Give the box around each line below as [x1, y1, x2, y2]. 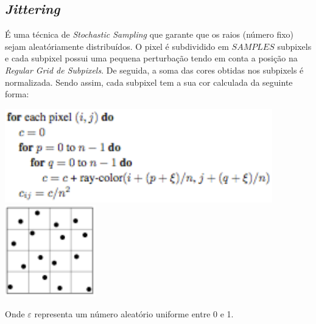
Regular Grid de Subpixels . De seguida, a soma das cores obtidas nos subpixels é [5, 63, 304, 76]
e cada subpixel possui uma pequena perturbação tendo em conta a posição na [5, 52, 298, 64]
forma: [5, 88, 29, 100]
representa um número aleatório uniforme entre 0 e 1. [34, 307, 234, 320]
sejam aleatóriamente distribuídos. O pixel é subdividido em [5, 40, 229, 52]
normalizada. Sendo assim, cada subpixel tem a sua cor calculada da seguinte [5, 75, 293, 88]
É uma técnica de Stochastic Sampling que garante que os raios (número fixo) [5, 28, 294, 41]
